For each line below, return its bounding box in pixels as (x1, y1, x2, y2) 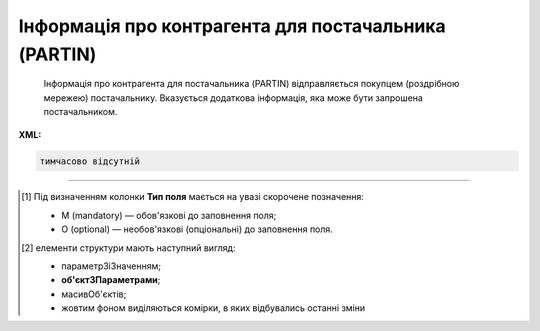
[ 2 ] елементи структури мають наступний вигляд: (21, 241, 236, 254)
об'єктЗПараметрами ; (61, 274, 161, 286)
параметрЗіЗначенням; (61, 260, 162, 272)
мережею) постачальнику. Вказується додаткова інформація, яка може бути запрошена (43, 91, 424, 104)
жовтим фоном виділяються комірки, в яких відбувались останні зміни (61, 302, 366, 314)
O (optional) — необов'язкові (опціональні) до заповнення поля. (61, 223, 334, 235)
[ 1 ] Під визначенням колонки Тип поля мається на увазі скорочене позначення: (21, 191, 365, 203)
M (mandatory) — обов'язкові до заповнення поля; (61, 209, 277, 221)
